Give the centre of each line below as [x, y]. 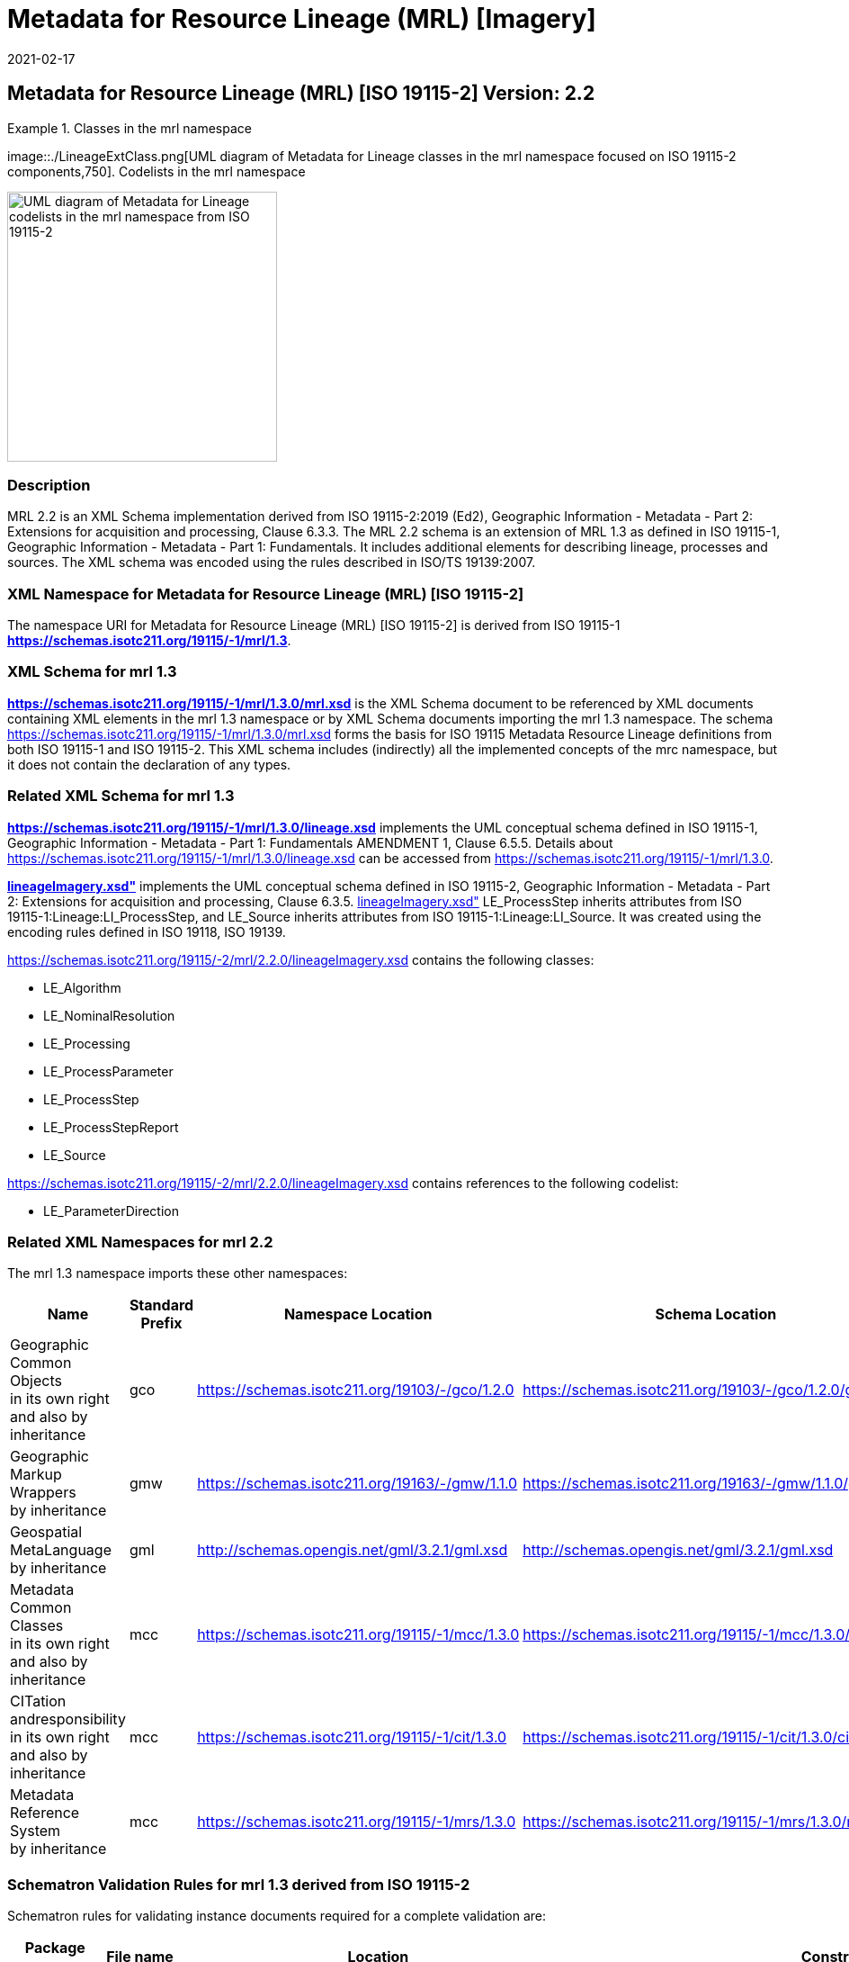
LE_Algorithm [82, 987]
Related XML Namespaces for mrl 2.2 [140, 1242]
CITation [38, 1701]
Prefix [161, 1323]
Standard [161, 1305]
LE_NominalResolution [109, 1015]
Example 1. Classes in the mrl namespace [130, 128]
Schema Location [716, 1314]
